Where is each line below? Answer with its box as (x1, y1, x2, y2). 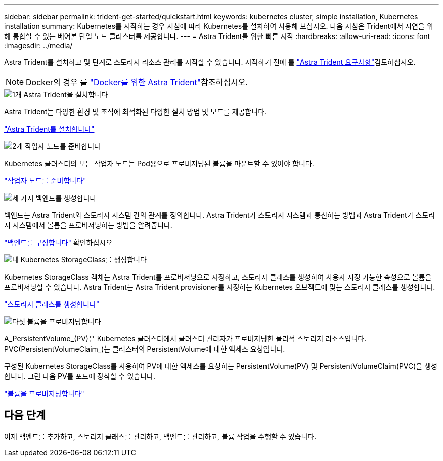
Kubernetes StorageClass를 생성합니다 (20, 255, 147, 264)
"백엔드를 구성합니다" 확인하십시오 (4, 238, 113, 247)
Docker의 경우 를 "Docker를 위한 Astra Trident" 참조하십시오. (26, 77, 248, 87)
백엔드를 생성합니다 (35, 194, 97, 202)
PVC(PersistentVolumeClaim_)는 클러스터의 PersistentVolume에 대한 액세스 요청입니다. (4, 344, 285, 353)
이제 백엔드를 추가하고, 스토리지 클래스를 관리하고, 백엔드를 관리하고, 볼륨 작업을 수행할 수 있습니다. (4, 432, 317, 441)
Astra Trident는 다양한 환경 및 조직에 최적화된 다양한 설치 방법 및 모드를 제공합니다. (4, 107, 267, 116)
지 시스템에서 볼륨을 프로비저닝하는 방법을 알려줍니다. (4, 221, 172, 229)
